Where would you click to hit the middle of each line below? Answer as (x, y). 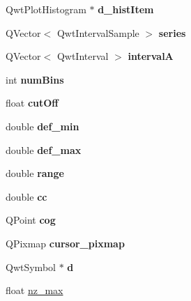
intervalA (151, 56)
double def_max (44, 149)
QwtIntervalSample (98, 32)
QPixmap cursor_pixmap (65, 243)
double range (35, 173)
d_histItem (126, 9)
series (172, 32)
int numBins (35, 79)
